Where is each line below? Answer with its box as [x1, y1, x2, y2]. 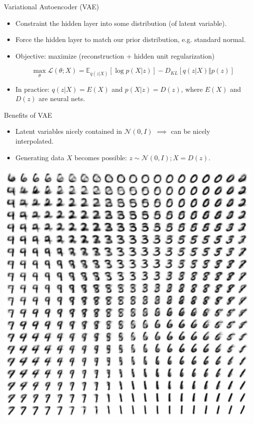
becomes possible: [74, 152, 127, 162]
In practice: [15, 84, 50, 94]
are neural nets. [39, 93, 85, 104]
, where [181, 84, 203, 94]
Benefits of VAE [4, 109, 52, 120]
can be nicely [171, 126, 211, 136]
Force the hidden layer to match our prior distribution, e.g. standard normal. [15, 34, 246, 44]
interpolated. [15, 135, 54, 146]
